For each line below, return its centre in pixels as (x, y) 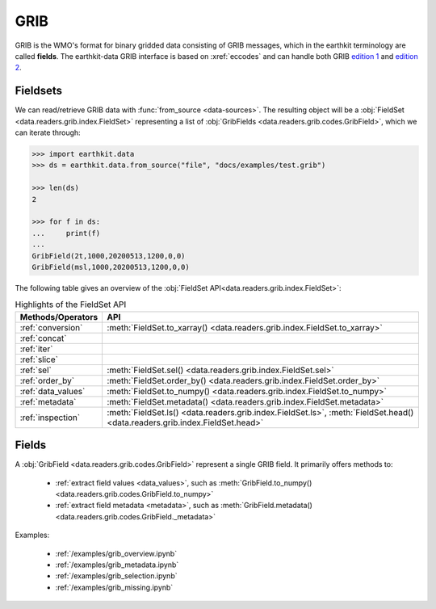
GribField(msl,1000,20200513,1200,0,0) (111, 267)
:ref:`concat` (43, 338)
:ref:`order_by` (47, 380)
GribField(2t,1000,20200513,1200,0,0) (109, 256)
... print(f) (66, 233)
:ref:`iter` (36, 349)
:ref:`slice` (39, 359)
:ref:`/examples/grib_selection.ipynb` (116, 576)
